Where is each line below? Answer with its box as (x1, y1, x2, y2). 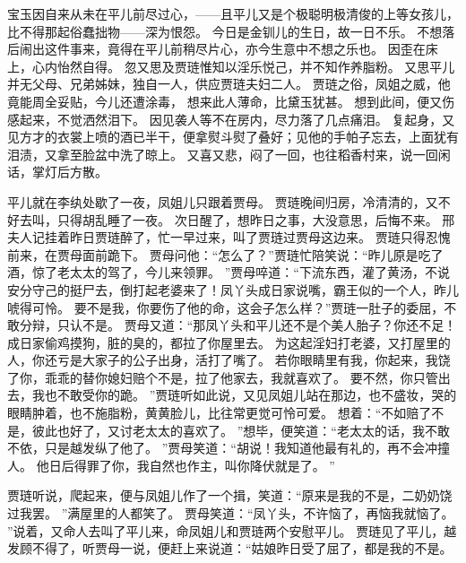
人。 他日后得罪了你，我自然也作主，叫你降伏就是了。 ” (7, 455, 335, 474)
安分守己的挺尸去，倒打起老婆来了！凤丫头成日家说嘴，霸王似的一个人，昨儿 (7, 280, 459, 299)
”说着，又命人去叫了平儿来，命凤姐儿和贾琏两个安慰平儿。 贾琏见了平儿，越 (7, 521, 457, 540)
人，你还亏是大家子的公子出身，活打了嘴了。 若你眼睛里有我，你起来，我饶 (7, 351, 451, 369)
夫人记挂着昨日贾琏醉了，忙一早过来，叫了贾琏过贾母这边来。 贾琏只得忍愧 (7, 228, 451, 247)
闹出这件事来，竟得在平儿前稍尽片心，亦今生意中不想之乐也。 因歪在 (19, 39, 426, 58)
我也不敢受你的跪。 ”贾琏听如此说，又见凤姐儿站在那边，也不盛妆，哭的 (31, 385, 457, 404)
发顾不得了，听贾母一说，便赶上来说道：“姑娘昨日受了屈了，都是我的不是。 (7, 539, 453, 558)
